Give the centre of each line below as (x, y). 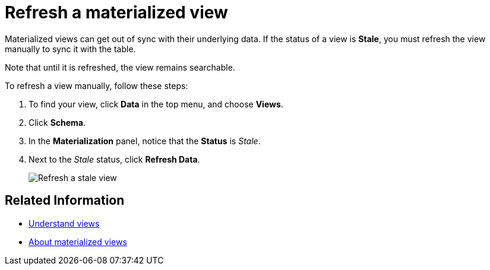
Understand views (64, 223)
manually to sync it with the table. (70, 49)
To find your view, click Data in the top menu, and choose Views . (156, 104)
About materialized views (78, 242)
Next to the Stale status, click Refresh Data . (114, 159)
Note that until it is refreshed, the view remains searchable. (120, 67)
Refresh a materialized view (116, 12)
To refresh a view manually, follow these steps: (97, 85)
